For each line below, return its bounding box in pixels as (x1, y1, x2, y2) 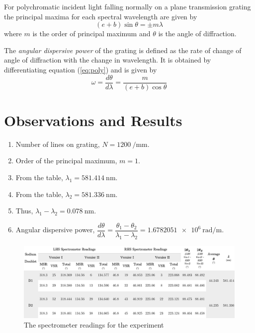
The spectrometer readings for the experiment (24, 320, 164, 330)
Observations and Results (4, 110, 182, 130)
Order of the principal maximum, (15, 155, 117, 166)
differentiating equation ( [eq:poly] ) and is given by (4, 64, 157, 74)
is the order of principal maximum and (32, 28, 151, 39)
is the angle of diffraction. (158, 28, 237, 39)
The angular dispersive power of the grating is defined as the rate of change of (4, 45, 242, 55)
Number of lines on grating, (15, 138, 100, 149)
